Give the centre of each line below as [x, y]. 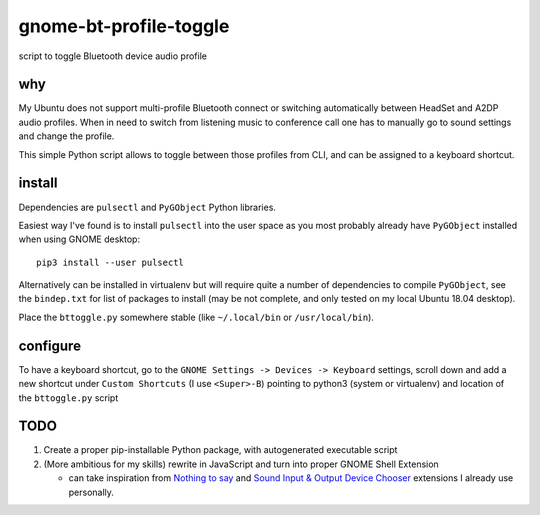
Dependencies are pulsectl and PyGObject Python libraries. [147, 207]
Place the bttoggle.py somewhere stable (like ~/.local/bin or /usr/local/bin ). [196, 317]
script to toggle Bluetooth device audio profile [112, 56]
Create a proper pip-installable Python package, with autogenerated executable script [220, 450]
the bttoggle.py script [68, 397]
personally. [91, 492]
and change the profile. [66, 136]
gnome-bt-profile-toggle [124, 26]
